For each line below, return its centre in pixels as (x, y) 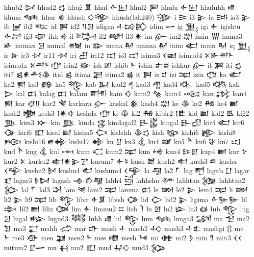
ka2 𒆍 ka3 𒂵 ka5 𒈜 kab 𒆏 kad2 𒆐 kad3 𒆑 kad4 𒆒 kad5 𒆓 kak (122, 84)
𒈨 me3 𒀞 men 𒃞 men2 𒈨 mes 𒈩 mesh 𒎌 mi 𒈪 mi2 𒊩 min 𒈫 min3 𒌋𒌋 (123, 238)
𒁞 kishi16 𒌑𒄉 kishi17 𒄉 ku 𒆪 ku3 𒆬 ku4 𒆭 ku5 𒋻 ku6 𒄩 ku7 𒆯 (123, 141)
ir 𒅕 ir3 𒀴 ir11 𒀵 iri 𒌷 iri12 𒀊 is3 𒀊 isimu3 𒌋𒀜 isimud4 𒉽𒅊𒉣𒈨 (119, 55)
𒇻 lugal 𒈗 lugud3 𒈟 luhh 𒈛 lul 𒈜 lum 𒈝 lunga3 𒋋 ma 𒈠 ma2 (127, 218)
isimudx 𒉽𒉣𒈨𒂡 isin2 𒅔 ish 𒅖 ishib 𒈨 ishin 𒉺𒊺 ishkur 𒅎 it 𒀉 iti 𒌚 (123, 64)
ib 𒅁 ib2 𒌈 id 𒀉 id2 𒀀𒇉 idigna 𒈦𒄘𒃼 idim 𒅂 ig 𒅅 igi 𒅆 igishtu (122, 26)
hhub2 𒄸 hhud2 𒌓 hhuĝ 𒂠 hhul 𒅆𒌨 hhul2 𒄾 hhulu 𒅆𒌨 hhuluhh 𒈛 (119, 7)
